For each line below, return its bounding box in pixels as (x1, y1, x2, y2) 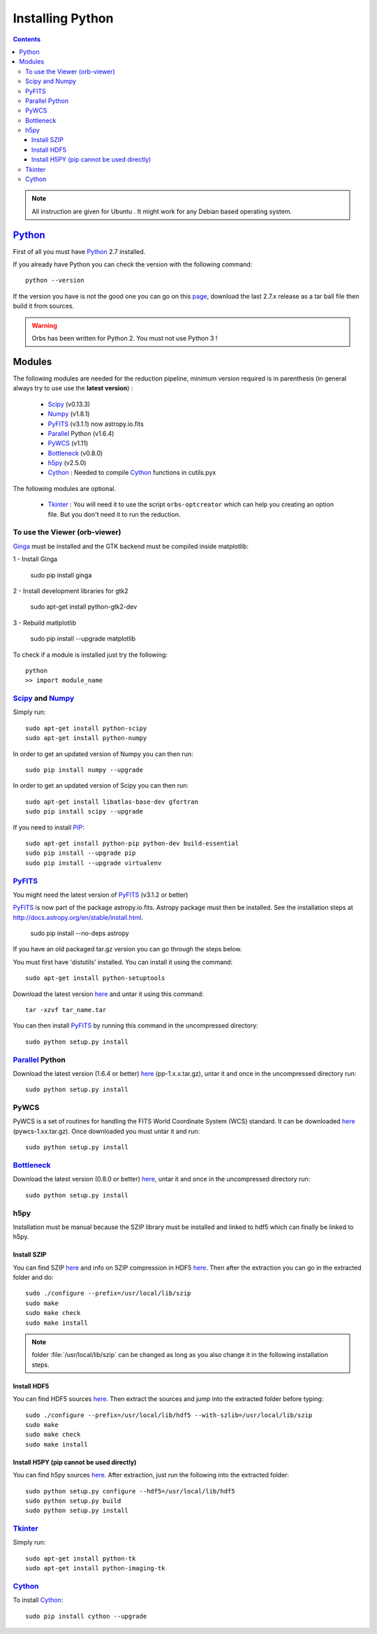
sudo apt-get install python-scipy (25, 724, 147, 732)
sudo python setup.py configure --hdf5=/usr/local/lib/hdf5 (25, 1487, 235, 1495)
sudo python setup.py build (25, 1497, 121, 1505)
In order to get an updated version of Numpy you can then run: (13, 749, 193, 758)
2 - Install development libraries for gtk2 (13, 586, 128, 595)
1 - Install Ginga (13, 555, 58, 563)
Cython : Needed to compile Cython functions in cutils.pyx (47, 469, 216, 477)
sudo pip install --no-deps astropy (30, 929, 129, 937)
